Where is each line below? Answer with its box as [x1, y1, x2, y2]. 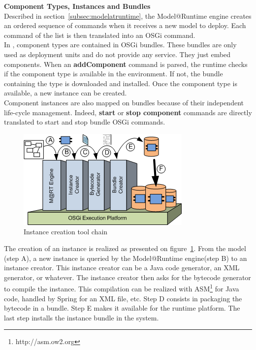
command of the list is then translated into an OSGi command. [4, 30, 195, 40]
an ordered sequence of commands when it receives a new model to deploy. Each [4, 20, 246, 31]
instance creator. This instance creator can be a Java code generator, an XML [4, 262, 240, 273]
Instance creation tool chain [24, 226, 108, 237]
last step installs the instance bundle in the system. [4, 312, 159, 322]
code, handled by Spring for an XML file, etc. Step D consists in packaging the [4, 293, 242, 303]
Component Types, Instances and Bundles [4, 1, 151, 11]
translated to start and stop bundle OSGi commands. [4, 117, 165, 127]
